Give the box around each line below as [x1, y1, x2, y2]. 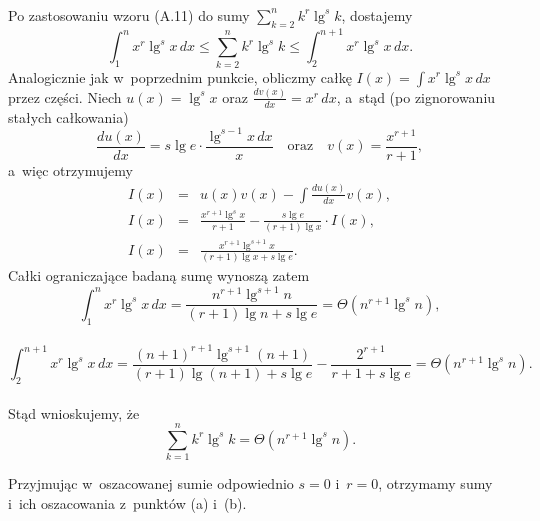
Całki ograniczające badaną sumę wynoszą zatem [8, 265, 310, 286]
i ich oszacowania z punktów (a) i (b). [8, 492, 247, 513]
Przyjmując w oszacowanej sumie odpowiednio [8, 473, 294, 494]
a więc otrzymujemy [8, 159, 133, 180]
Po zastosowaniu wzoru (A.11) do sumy [8, 4, 250, 25]
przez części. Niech [8, 86, 122, 107]
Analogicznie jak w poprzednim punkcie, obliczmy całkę [8, 66, 352, 87]
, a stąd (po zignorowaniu [336, 86, 496, 107]
